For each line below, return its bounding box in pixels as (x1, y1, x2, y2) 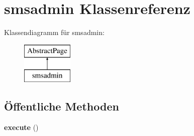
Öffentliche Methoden (4, 98, 119, 114)
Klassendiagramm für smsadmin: (4, 27, 105, 37)
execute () (4, 122, 39, 132)
